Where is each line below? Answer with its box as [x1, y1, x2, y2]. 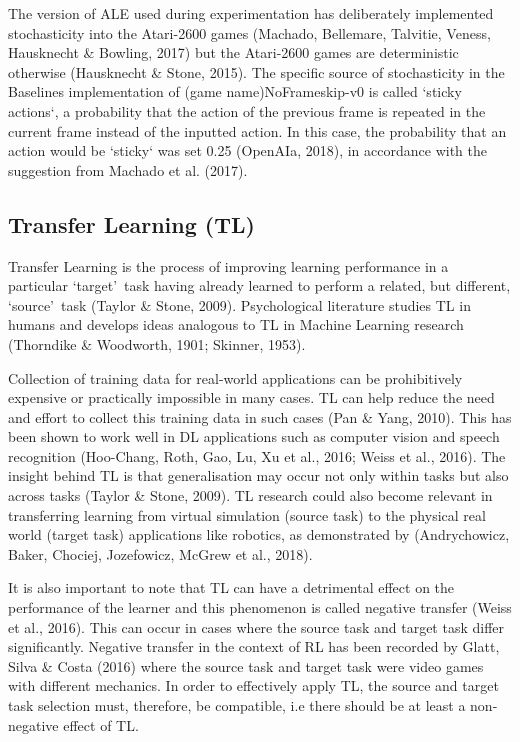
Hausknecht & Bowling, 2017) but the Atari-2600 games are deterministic [8, 42, 459, 63]
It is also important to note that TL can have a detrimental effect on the [8, 577, 455, 598]
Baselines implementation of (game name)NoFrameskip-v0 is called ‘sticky [8, 81, 462, 102]
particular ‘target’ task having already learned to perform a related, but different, [8, 275, 511, 296]
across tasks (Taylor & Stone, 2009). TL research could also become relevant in [8, 485, 493, 506]
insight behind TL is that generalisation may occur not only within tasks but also [8, 465, 509, 486]
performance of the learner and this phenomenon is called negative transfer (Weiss [8, 597, 512, 618]
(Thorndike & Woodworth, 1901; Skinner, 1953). [8, 333, 306, 354]
